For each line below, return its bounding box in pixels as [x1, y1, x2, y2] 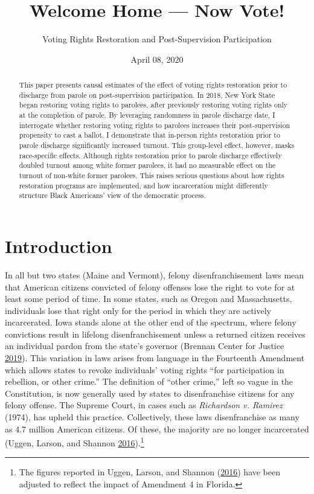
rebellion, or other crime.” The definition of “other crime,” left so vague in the [5, 375, 293, 388]
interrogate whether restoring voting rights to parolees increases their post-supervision [19, 120, 290, 130]
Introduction [5, 233, 112, 258]
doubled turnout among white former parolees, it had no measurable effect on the [19, 160, 276, 170]
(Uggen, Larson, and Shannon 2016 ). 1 [5, 435, 144, 449]
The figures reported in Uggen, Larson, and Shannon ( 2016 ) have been [19, 466, 281, 478]
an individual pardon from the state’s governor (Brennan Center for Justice [5, 339, 284, 352]
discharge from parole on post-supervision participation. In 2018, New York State [19, 89, 275, 100]
